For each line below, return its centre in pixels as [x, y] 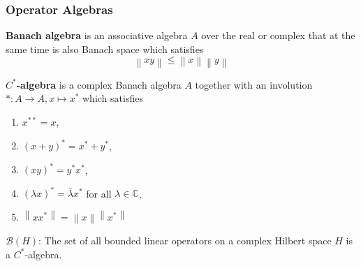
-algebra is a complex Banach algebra [99, 84]
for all [99, 193]
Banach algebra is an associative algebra [97, 35]
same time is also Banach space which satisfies [105, 49]
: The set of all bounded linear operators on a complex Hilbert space [185, 241]
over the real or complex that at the [278, 35]
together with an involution [254, 84]
